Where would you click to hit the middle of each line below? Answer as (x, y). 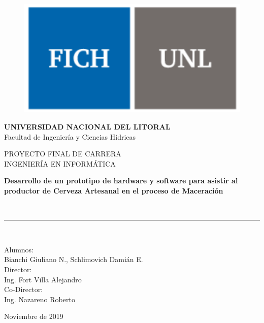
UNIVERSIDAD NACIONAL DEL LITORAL (87, 127)
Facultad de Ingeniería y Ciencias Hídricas (70, 136)
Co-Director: (24, 289)
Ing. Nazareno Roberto (40, 299)
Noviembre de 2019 (34, 316)
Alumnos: (19, 249)
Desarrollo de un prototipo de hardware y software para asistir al (121, 181)
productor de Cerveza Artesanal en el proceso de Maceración (114, 190)
